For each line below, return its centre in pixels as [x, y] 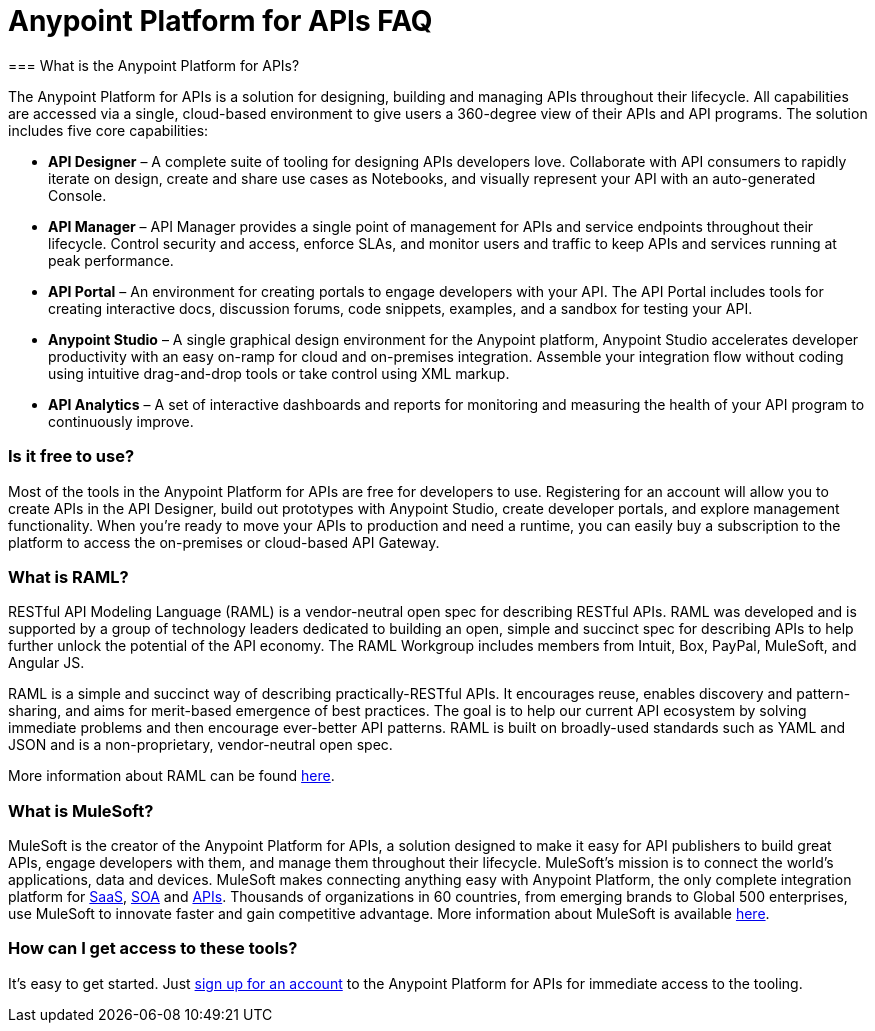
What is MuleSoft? [81, 810]
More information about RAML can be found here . [171, 776]
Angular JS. [46, 663]
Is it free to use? [71, 456]
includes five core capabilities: [108, 130]
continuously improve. [121, 421]
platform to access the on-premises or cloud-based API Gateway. [224, 542]
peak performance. [111, 260]
